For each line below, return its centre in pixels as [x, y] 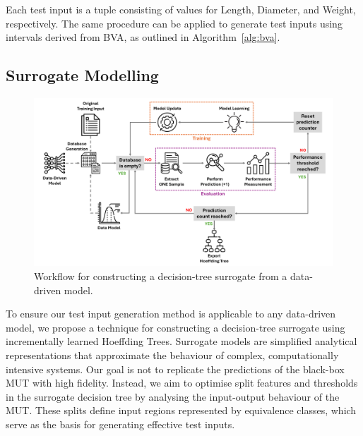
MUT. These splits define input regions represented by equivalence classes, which [181, 410]
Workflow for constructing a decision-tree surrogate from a [161, 276]
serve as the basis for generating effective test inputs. [120, 424]
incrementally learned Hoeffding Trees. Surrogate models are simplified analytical [181, 341]
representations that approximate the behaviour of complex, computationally [172, 355]
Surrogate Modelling [82, 75]
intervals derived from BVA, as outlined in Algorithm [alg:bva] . [143, 37]
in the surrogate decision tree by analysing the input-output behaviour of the [173, 396]
